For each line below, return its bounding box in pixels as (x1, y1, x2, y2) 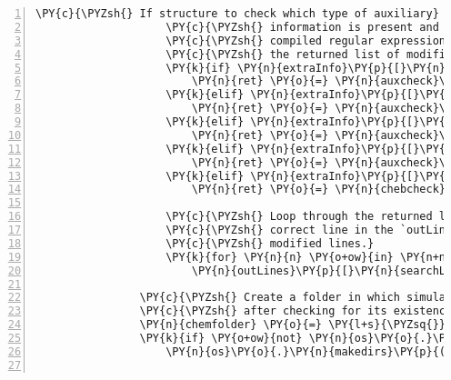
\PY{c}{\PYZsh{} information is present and (165, 20, 439, 34)
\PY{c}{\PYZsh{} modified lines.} (165, 236, 375, 250)
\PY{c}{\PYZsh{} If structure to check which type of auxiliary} (35, 7, 439, 20)
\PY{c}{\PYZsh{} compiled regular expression (165, 34, 446, 47)
